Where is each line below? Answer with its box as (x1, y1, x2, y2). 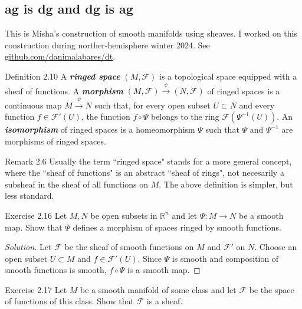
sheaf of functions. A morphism (5, 84, 123, 97)
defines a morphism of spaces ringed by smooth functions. (73, 221, 281, 233)
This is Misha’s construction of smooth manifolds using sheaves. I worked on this (5, 27, 297, 40)
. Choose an (254, 241, 297, 253)
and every (239, 98, 275, 111)
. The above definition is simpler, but (159, 177, 293, 190)
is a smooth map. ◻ (127, 264, 201, 276)
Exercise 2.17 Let (5, 283, 67, 295)
